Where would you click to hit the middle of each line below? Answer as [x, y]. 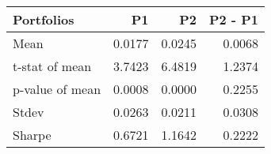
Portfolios [44, 19]
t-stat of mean [52, 66]
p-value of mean [57, 89]
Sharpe [32, 135]
